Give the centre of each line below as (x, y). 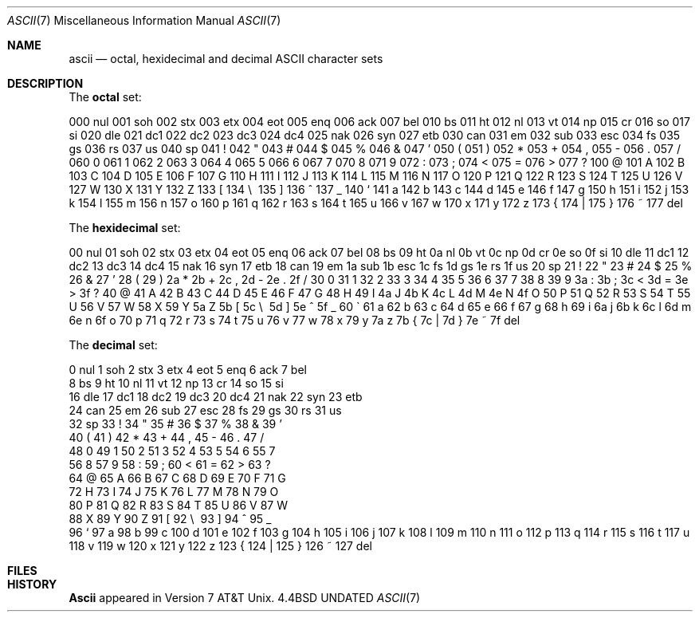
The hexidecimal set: (125, 228)
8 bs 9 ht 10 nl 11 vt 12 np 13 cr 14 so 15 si (176, 383)
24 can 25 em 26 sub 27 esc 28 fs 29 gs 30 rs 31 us (205, 410)
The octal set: (105, 97)
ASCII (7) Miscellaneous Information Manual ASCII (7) (144, 20)
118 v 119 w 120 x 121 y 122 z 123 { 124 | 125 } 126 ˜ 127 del (220, 546)
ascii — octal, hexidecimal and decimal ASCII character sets (226, 59)
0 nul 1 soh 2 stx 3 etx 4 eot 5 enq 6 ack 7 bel (188, 370)
